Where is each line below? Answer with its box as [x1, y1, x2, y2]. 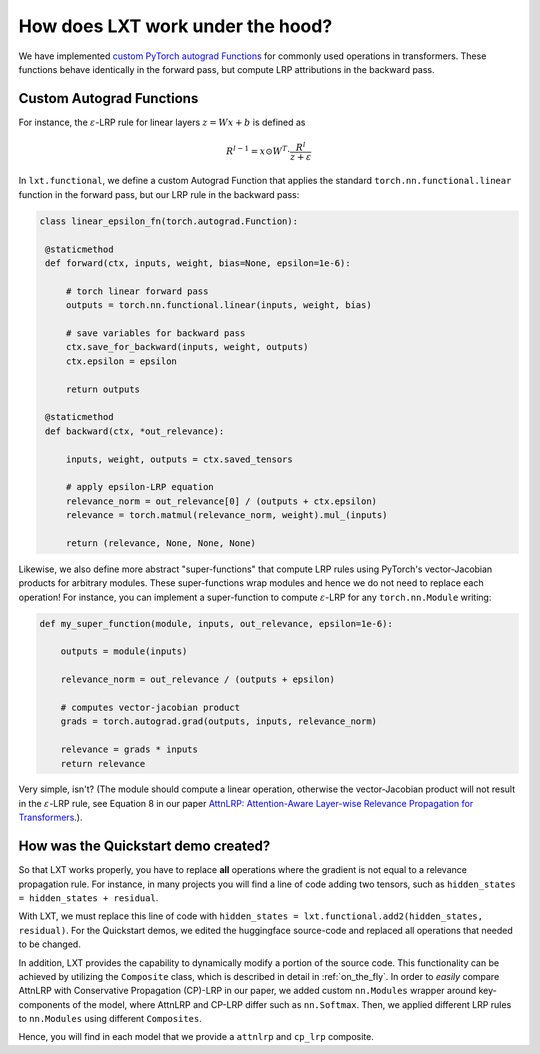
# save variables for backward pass [65, 327, 246, 339]
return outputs [65, 383, 140, 395]
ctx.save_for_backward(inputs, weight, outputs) [65, 341, 309, 353]
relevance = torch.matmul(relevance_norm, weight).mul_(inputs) [65, 510, 388, 521]
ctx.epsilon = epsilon [65, 355, 177, 367]
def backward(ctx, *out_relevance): [45, 425, 225, 437]
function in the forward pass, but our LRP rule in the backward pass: [18, 188, 300, 200]
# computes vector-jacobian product [60, 701, 240, 713]
